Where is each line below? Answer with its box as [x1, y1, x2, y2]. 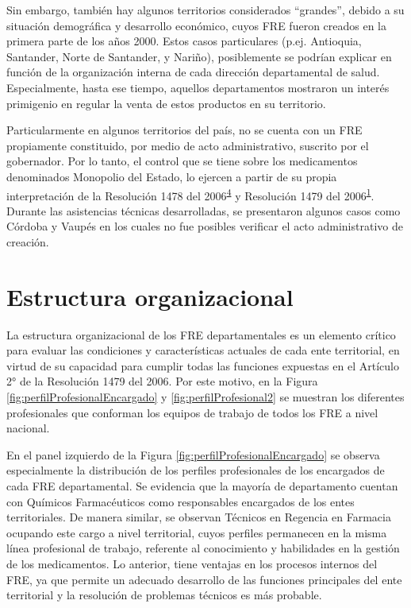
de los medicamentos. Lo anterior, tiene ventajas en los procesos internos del [6, 556, 378, 571]
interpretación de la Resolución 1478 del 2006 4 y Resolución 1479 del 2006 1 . [6, 184, 375, 203]
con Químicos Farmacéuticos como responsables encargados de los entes [6, 493, 355, 509]
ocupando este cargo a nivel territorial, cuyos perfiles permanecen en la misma [6, 524, 387, 540]
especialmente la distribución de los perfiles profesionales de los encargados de [6, 462, 385, 478]
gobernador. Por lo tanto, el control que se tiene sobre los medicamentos [6, 153, 358, 169]
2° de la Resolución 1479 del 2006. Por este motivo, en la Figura [6, 373, 318, 389]
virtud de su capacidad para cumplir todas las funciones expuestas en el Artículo [6, 357, 399, 374]
